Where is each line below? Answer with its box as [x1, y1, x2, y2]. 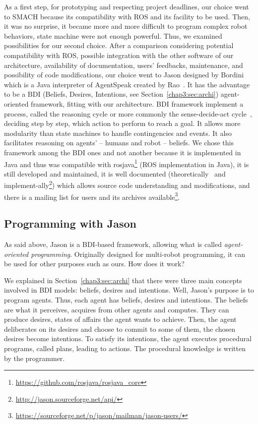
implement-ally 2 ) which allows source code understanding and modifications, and [4, 179, 250, 190]
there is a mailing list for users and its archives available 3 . [4, 190, 180, 202]
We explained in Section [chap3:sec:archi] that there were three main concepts [4, 275, 242, 285]
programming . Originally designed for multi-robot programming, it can [31, 248, 245, 259]
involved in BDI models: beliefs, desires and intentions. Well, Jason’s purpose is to [4, 285, 254, 295]
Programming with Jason [4, 216, 137, 231]
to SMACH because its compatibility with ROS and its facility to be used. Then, [4, 11, 250, 21]
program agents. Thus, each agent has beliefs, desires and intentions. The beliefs [4, 295, 248, 305]
